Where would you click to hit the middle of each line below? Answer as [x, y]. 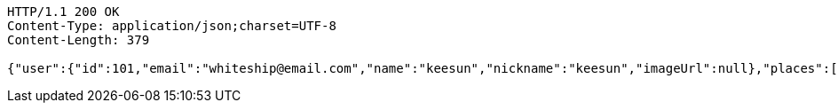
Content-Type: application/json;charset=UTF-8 [172, 26]
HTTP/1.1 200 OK [63, 12]
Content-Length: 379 [79, 40]
